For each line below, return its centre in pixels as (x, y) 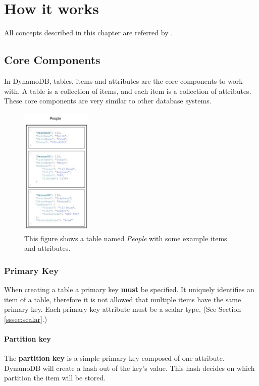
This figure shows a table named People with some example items (126, 238)
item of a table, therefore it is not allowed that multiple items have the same (123, 299)
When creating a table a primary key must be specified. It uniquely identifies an (129, 289)
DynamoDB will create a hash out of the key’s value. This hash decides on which (129, 368)
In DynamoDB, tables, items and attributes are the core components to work (123, 80)
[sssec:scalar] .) (26, 319)
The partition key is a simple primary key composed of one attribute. (114, 358)
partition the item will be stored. (55, 378)
